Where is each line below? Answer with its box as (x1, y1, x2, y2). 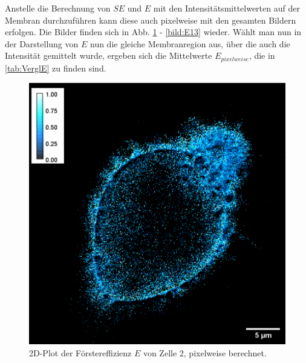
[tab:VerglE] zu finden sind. (5, 61, 106, 74)
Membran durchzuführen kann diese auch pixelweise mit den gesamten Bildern (5, 13, 296, 26)
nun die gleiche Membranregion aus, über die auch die (90, 37, 290, 50)
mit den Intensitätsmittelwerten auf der (153, 2, 300, 14)
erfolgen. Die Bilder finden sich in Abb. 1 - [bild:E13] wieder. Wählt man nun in (5, 25, 302, 38)
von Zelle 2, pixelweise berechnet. (143, 346, 267, 359)
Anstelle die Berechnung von (5, 2, 111, 14)
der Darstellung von (5, 37, 79, 50)
